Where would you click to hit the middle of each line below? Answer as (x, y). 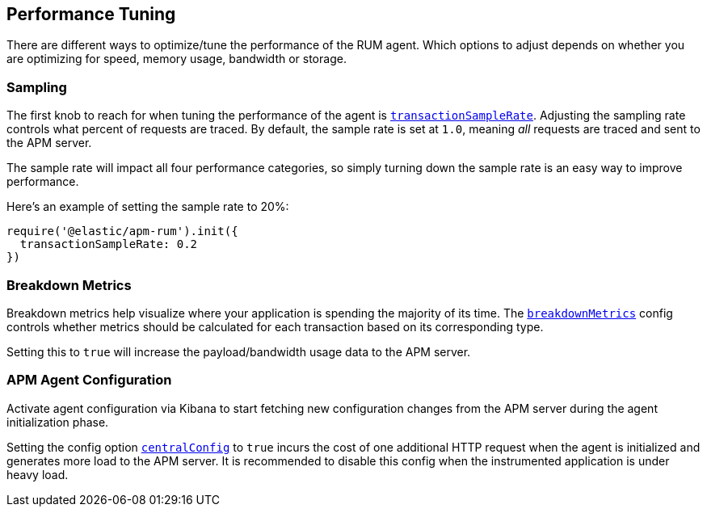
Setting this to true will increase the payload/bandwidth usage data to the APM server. (239, 351)
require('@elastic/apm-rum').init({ (122, 231)
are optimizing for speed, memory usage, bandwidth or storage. (177, 59)
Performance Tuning (91, 14)
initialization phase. (58, 422)
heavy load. (38, 474)
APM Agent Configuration (89, 380)
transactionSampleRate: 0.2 (109, 244)
